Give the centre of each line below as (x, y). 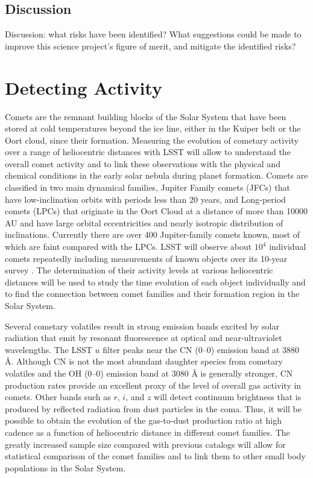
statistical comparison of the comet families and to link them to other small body (156, 456)
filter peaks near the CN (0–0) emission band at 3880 (201, 349)
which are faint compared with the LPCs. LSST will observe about (128, 247)
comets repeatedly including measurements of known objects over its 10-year (146, 258)
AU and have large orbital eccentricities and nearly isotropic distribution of (144, 222)
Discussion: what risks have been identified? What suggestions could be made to (153, 34)
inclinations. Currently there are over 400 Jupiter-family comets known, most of (153, 234)
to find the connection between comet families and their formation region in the (152, 294)
